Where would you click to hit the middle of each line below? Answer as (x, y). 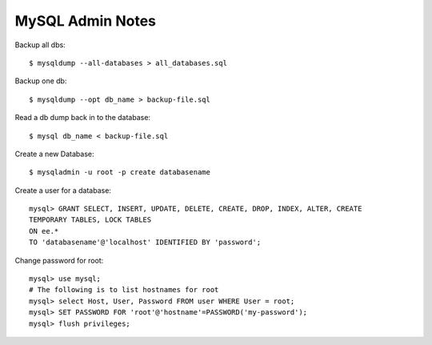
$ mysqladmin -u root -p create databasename (120, 172)
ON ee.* (44, 231)
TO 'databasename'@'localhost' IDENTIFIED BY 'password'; (145, 243)
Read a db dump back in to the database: (83, 118)
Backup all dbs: (40, 45)
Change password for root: (59, 260)
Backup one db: (41, 81)
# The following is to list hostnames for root (124, 290)
